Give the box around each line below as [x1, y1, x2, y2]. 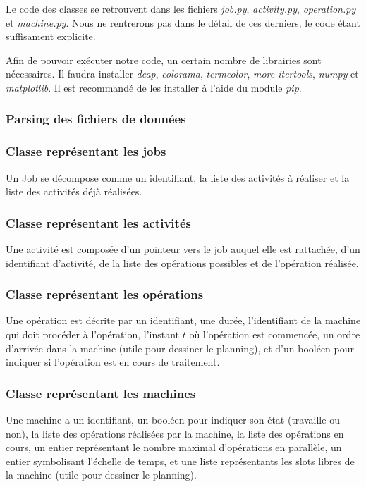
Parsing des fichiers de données [6, 110, 186, 128]
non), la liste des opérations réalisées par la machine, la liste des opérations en [6, 426, 344, 440]
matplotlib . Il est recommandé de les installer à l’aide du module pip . [6, 80, 302, 94]
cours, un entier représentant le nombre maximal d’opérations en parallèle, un [6, 440, 342, 455]
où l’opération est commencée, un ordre [189, 327, 360, 342]
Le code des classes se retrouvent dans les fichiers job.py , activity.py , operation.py [6, 1, 356, 16]
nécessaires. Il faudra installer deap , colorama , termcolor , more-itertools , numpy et [6, 66, 359, 81]
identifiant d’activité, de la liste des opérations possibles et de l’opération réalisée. [6, 255, 359, 270]
